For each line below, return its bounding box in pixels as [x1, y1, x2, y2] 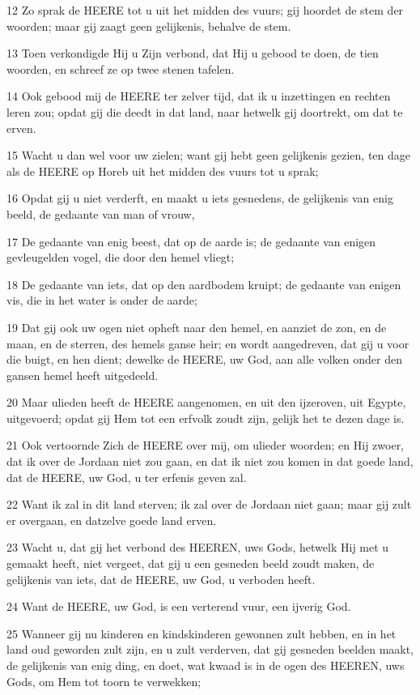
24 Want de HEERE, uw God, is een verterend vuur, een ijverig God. [6, 598, 351, 615]
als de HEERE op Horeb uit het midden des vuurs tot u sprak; [6, 162, 319, 179]
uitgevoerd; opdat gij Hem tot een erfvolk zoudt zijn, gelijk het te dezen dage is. [6, 409, 405, 426]
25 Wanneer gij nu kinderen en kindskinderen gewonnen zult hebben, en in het [6, 625, 397, 642]
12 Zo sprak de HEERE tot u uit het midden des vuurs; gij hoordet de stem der [6, 2, 404, 18]
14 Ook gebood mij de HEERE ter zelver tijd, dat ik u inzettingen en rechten [6, 87, 391, 104]
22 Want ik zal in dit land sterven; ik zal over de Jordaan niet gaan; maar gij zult [6, 496, 412, 513]
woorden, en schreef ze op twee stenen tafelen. [6, 60, 235, 77]
